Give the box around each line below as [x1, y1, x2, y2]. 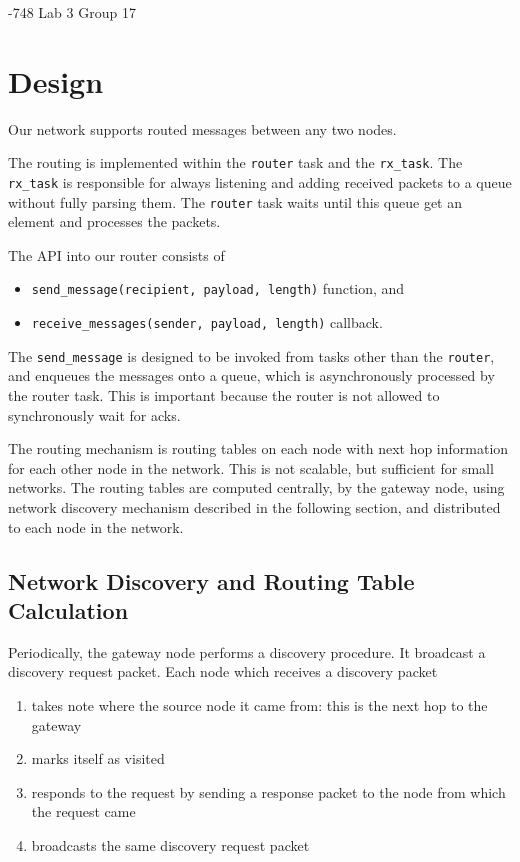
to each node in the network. [8, 516, 184, 537]
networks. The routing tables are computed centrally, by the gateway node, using [8, 477, 505, 498]
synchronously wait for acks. [8, 404, 181, 425]
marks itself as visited [31, 748, 165, 769]
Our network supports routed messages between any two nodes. [8, 118, 397, 139]
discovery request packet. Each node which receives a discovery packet [8, 661, 438, 682]
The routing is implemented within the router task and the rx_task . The [8, 152, 463, 173]
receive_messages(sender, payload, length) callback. [31, 312, 383, 333]
